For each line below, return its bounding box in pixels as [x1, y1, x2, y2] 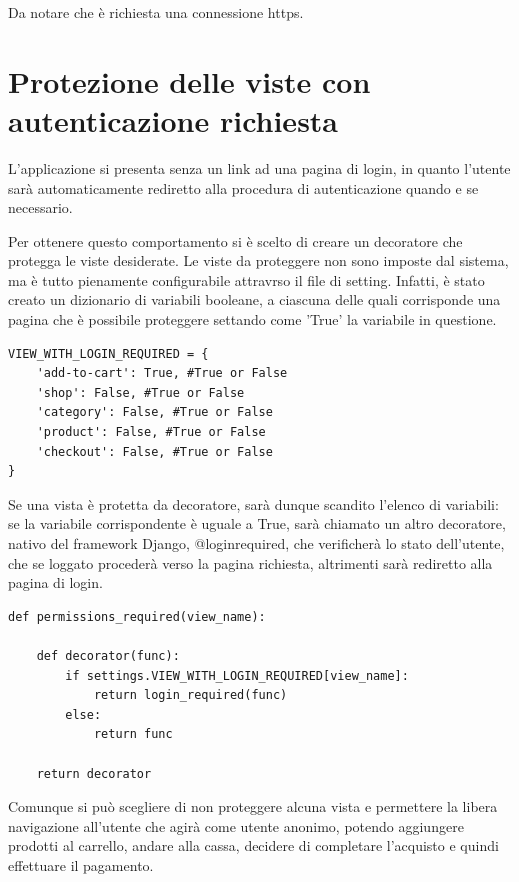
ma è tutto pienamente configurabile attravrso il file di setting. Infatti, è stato [8, 269, 485, 290]
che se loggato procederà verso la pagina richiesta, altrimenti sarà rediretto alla [8, 552, 493, 573]
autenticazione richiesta [8, 99, 339, 140]
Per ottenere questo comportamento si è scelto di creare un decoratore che [8, 230, 463, 251]
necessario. [8, 197, 73, 218]
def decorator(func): [36, 648, 180, 663]
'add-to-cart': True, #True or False [36, 366, 288, 381]
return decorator [36, 766, 152, 781]
